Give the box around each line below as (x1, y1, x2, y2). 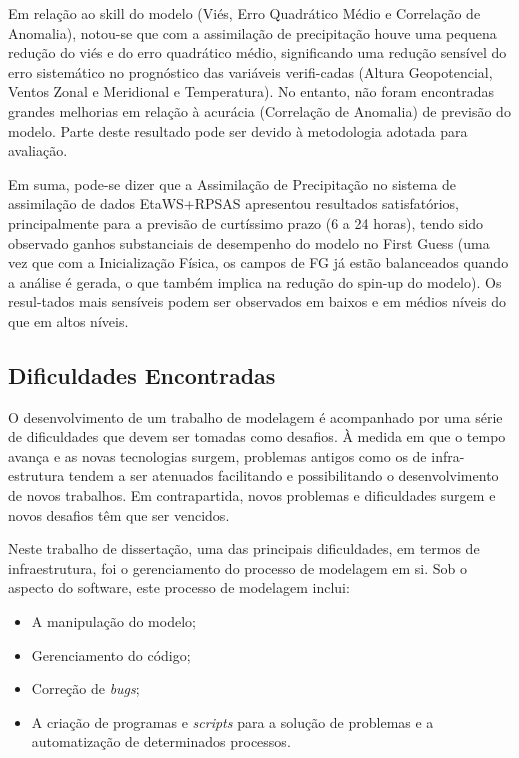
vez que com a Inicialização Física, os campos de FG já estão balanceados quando (8, 252, 509, 273)
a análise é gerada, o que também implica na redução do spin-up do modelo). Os (8, 271, 502, 292)
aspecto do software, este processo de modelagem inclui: (8, 577, 350, 598)
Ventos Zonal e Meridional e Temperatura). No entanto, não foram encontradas (8, 81, 495, 102)
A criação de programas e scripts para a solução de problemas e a (31, 711, 434, 732)
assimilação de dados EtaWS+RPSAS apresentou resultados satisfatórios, (8, 193, 459, 214)
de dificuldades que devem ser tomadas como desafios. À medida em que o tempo (8, 426, 506, 447)
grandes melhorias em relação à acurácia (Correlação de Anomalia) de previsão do (8, 100, 511, 121)
